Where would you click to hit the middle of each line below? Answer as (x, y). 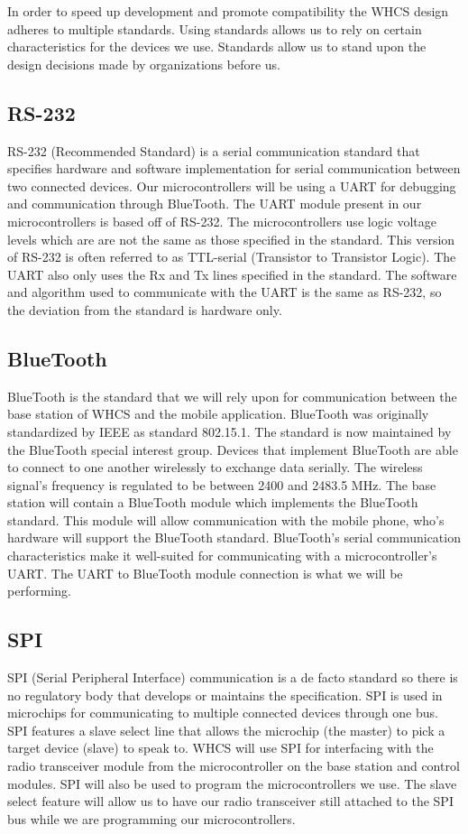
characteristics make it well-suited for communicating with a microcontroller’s (222, 556)
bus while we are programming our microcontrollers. (151, 818)
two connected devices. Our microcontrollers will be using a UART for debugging (232, 185)
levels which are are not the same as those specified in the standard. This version (231, 239)
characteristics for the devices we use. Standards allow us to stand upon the (217, 46)
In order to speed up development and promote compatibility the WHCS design (228, 11)
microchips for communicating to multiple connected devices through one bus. (223, 713)
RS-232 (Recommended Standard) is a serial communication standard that (214, 150)
